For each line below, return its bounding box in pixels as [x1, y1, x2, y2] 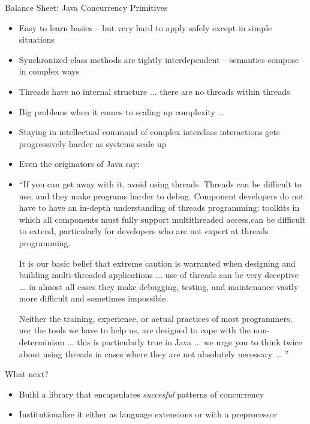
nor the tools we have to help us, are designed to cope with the [19, 324, 251, 336]
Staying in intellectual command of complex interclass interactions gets [19, 126, 280, 138]
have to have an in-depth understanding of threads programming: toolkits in [19, 201, 300, 214]
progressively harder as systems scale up [19, 137, 167, 150]
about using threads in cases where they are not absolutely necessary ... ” [19, 347, 289, 360]
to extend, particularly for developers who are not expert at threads [19, 225, 269, 237]
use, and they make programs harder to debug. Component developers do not [19, 189, 304, 202]
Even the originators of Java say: [19, 157, 140, 170]
